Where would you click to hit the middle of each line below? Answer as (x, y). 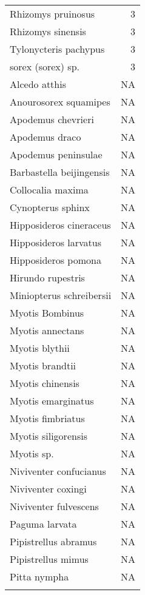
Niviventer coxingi (48, 489)
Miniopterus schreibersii (61, 295)
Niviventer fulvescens (54, 506)
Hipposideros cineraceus (60, 225)
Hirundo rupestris (47, 277)
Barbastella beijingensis (60, 172)
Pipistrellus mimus (49, 559)
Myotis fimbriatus (47, 418)
